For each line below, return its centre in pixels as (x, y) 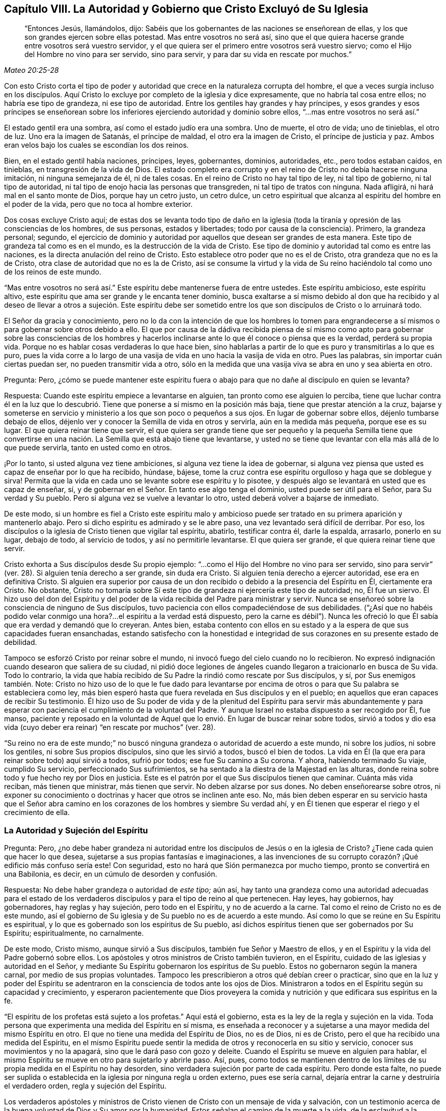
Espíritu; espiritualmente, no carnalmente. (74, 933)
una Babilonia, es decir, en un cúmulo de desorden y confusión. (111, 874)
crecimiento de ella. (37, 812)
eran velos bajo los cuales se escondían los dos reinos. (96, 145)
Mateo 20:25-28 (32, 70)
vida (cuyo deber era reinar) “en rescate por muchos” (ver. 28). (110, 727)
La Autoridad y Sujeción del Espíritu (76, 830)
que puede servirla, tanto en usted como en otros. (88, 448)
